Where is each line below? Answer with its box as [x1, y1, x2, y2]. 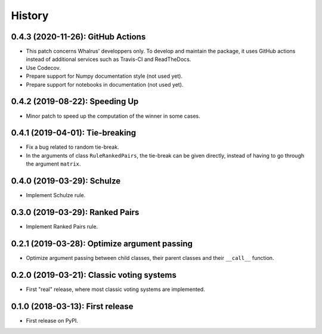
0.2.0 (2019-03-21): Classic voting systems [11, 269, 177, 280]
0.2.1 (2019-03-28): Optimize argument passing [11, 238, 193, 249]
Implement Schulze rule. [26, 192, 86, 199]
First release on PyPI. [26, 317, 79, 324]
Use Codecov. [26, 64, 61, 71]
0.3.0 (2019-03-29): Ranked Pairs [11, 207, 140, 217]
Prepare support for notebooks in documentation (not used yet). [26, 81, 184, 88]
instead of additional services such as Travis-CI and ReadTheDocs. [26, 56, 191, 63]
